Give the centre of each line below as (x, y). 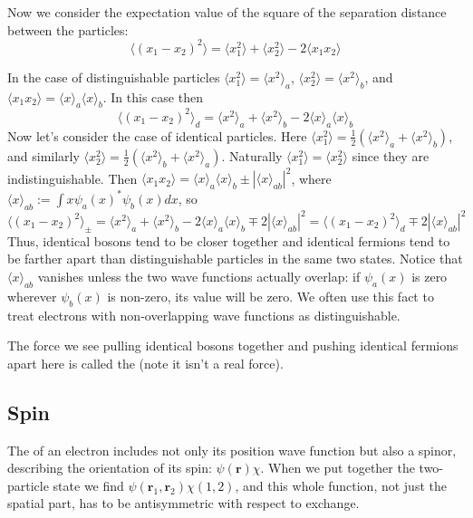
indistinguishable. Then (72, 178)
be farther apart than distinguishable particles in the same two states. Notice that (235, 259)
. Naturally (252, 155)
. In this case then (153, 96)
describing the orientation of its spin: (110, 468)
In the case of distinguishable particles (114, 77)
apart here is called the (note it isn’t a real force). (145, 363)
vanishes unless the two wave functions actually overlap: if (199, 277)
